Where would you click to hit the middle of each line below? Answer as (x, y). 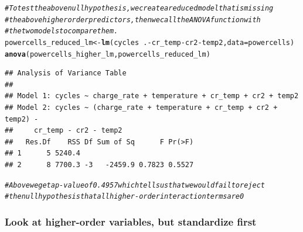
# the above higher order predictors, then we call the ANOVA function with (133, 20)
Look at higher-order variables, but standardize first (131, 221)
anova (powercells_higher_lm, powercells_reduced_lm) (108, 54)
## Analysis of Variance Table (66, 73)
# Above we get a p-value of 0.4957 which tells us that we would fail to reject (135, 185)
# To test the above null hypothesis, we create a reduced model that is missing (139, 8)
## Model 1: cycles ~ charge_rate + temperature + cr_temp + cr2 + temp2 (152, 96)
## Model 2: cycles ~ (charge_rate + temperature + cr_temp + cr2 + (141, 108)
